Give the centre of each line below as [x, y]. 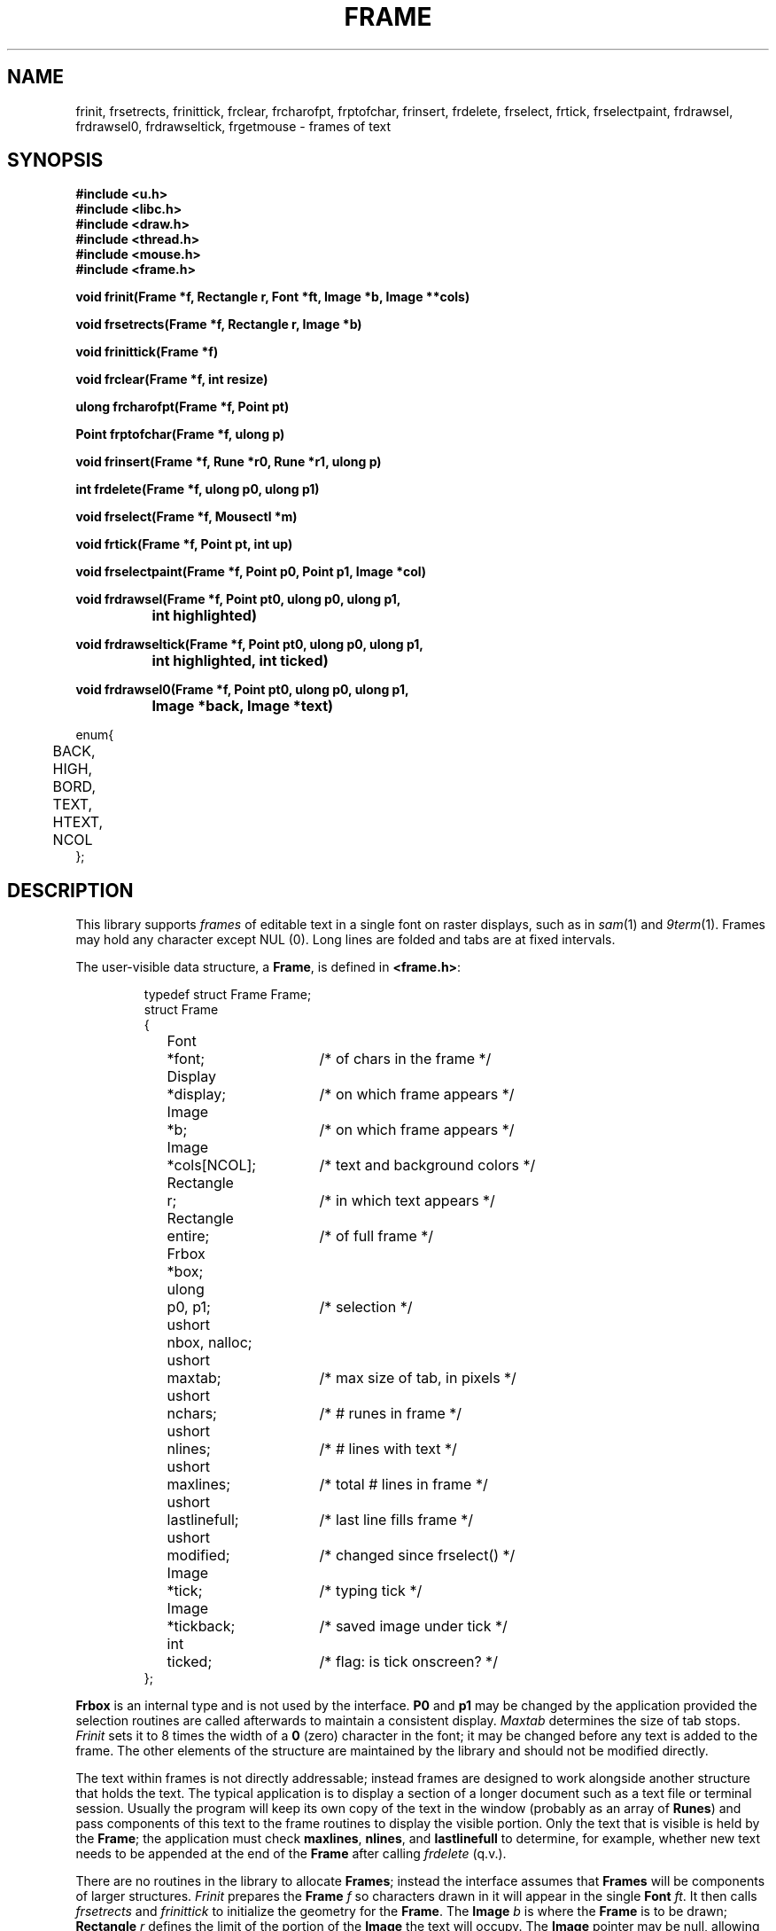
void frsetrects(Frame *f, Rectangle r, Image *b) [219, 324]
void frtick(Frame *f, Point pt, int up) [184, 544]
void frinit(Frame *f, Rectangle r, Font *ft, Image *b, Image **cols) [273, 297]
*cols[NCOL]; [212, 1165]
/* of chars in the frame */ [405, 1059]
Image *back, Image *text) [243, 706]
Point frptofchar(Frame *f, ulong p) [180, 434]
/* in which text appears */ [407, 1201]
